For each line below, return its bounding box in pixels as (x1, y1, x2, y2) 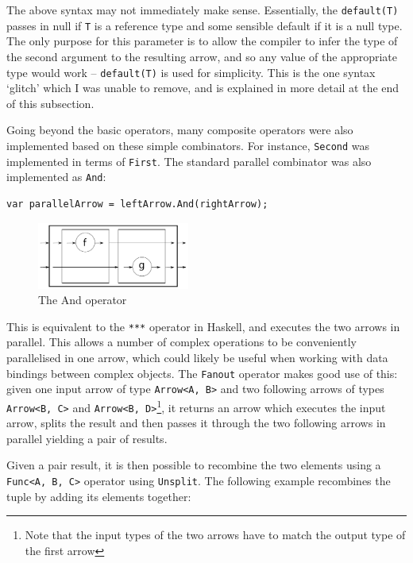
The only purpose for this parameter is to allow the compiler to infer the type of (6, 33, 398, 49)
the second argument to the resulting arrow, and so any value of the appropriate (6, 48, 398, 64)
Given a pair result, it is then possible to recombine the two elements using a (6, 457, 381, 473)
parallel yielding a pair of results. (6, 430, 168, 446)
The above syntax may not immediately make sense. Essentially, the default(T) (6, 2, 399, 17)
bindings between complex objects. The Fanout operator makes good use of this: (6, 364, 398, 381)
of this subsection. (6, 94, 95, 111)
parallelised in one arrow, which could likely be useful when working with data (6, 349, 388, 365)
